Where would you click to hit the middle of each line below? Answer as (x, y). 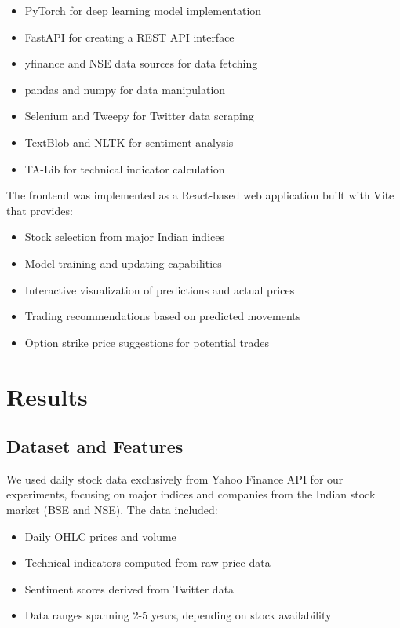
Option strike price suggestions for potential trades (147, 342)
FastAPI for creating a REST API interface (129, 37)
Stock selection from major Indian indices (124, 237)
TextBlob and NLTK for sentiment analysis (129, 142)
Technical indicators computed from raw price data (147, 562)
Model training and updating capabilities (123, 263)
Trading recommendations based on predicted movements (163, 316)
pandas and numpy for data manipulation (125, 89)
